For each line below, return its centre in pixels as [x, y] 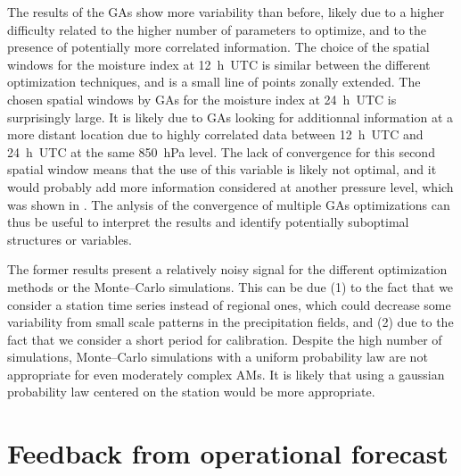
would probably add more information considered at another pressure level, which [230, 186]
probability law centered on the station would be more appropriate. [191, 392]
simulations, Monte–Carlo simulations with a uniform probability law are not [218, 357]
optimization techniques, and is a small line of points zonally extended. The [214, 82]
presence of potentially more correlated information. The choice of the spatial [218, 47]
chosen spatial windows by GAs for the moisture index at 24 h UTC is [202, 99]
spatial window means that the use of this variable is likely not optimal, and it [222, 169]
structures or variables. [70, 239]
